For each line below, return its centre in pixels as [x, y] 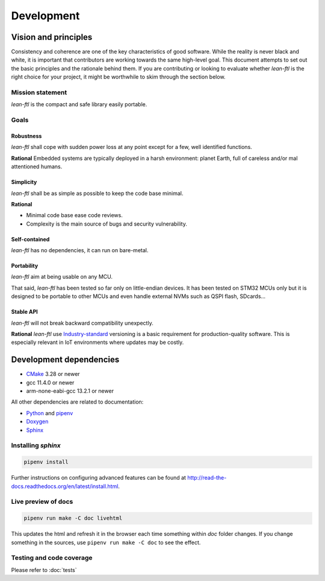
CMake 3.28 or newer [53, 374]
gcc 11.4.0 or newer [50, 383]
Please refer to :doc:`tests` [44, 570]
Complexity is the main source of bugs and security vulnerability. [107, 224]
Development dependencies [65, 360]
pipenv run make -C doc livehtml [73, 518]
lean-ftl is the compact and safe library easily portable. [79, 104]
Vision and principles [52, 37]
